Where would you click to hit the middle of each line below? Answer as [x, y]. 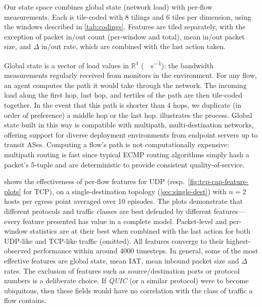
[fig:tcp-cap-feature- [218, 181]
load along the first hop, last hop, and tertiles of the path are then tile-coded [123, 95]
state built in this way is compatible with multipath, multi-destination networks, [129, 125]
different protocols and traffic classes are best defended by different [108, 211]
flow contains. [25, 300]
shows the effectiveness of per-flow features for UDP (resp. [94, 181]
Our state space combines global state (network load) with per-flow [108, 7]
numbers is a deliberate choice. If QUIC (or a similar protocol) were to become [126, 280]
